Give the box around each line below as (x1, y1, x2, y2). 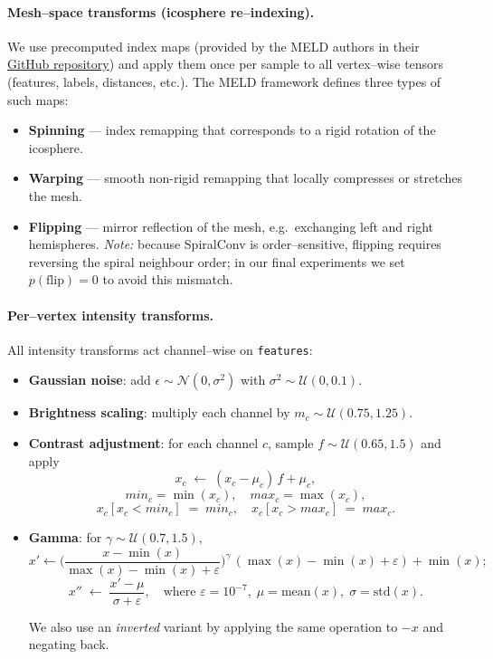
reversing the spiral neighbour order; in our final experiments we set (28, 252, 405, 271)
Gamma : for (28, 528, 102, 547)
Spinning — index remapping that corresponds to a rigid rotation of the (28, 120, 436, 139)
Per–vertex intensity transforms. (7, 305, 214, 324)
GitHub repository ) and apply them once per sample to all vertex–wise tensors (7, 54, 444, 73)
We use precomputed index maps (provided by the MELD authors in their (7, 36, 420, 55)
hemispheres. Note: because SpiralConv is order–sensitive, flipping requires (28, 234, 441, 253)
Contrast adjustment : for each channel (28, 433, 259, 452)
